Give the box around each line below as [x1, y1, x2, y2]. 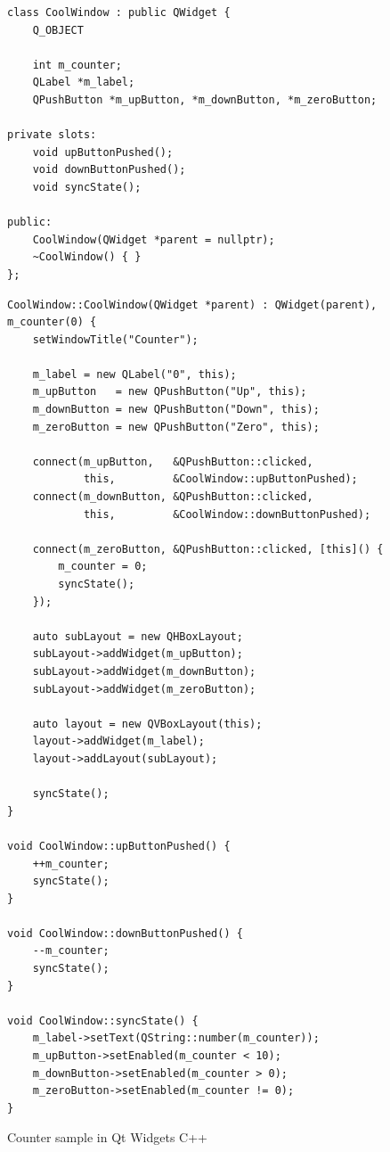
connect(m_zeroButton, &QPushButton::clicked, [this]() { [32, 542, 384, 555]
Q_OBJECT [32, 23, 84, 37]
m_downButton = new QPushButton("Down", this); [32, 403, 320, 416]
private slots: [7, 128, 97, 142]
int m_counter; [32, 58, 122, 71]
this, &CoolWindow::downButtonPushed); [83, 507, 371, 521]
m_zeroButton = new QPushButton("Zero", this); [32, 420, 320, 433]
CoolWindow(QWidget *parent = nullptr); [32, 233, 275, 246]
